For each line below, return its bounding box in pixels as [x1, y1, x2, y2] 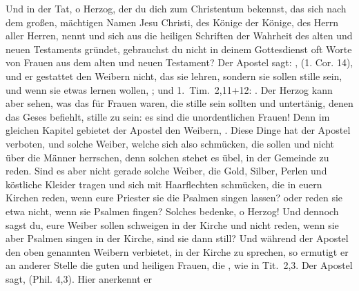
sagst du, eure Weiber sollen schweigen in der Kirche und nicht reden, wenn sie [6, 217, 339, 232]
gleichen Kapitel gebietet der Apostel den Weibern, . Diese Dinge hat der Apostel [6, 123, 351, 137]
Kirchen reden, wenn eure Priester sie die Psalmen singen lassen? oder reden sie [6, 190, 343, 205]
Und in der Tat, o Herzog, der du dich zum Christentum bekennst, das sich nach [6, 1, 347, 15]
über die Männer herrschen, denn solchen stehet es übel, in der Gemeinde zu [6, 150, 329, 164]
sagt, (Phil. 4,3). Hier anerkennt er [6, 271, 152, 285]
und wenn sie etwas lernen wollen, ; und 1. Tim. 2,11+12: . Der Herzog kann [6, 82, 333, 97]
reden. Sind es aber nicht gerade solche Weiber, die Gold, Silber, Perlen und [6, 163, 327, 178]
